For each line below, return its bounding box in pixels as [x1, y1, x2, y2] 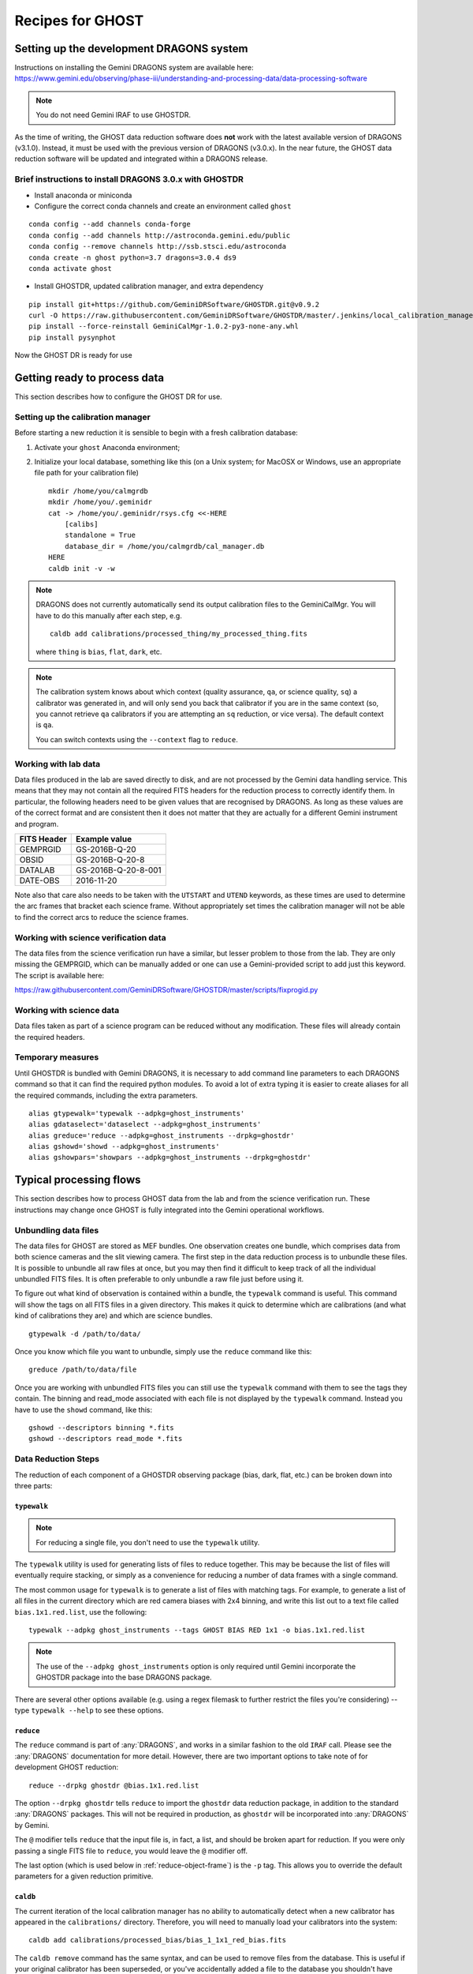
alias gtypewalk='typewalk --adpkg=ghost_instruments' [28, 1109, 245, 1117]
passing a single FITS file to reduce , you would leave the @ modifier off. [14, 1846, 248, 1856]
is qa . [35, 720, 54, 730]
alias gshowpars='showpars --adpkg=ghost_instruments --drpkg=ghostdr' [28, 1153, 311, 1162]
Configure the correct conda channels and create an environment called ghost [34, 201, 292, 211]
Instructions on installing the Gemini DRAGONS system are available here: [14, 63, 254, 73]
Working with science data [14, 1004, 120, 1015]
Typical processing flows [14, 1173, 141, 1187]
